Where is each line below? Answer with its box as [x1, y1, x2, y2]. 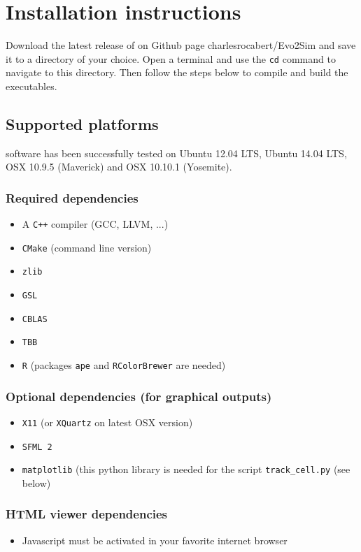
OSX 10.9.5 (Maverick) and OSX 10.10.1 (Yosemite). [6, 159, 232, 174]
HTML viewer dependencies [6, 505, 168, 523]
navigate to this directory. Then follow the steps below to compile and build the [6, 65, 348, 80]
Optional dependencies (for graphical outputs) [6, 387, 272, 405]
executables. [6, 78, 57, 93]
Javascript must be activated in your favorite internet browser [22, 532, 288, 547]
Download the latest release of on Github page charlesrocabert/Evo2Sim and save [6, 38, 356, 52]
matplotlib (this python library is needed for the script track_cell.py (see [22, 462, 351, 477]
